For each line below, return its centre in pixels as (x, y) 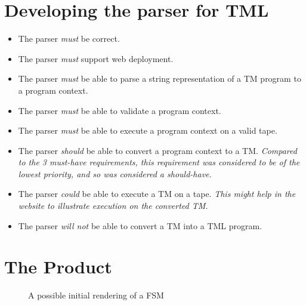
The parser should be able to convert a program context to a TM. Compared (157, 150)
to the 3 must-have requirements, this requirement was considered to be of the (159, 162)
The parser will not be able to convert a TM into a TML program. (140, 225)
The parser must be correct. (69, 38)
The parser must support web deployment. (96, 58)
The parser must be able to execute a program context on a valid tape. (148, 130)
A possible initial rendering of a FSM (96, 295)
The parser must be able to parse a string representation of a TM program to (160, 78)
